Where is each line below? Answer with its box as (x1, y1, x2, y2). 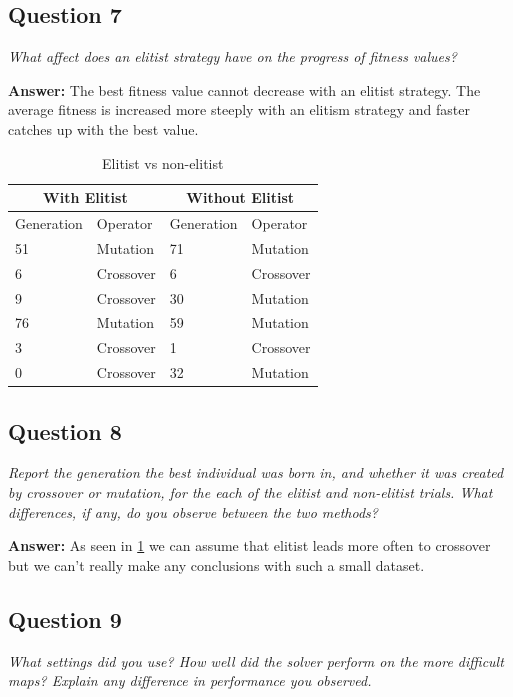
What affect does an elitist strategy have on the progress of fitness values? (8, 46, 457, 67)
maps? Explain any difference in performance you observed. (8, 670, 372, 691)
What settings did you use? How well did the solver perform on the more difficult (8, 650, 504, 671)
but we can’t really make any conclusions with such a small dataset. (8, 554, 425, 575)
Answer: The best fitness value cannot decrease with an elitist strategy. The (8, 79, 481, 100)
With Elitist (43, 187, 128, 208)
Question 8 (8, 415, 122, 446)
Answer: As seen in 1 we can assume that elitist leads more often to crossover (8, 535, 491, 556)
